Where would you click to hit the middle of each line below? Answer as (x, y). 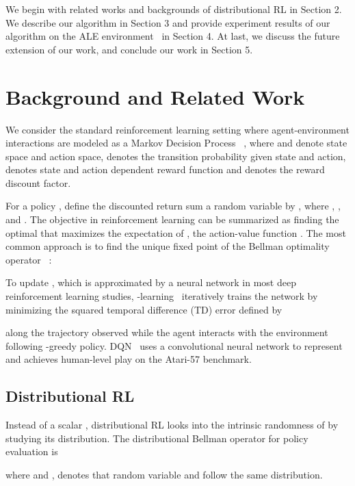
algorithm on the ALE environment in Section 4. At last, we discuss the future (173, 36)
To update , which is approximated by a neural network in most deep (151, 282)
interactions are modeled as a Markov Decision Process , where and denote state (176, 143)
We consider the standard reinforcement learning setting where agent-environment (177, 129)
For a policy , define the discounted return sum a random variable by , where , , (173, 206)
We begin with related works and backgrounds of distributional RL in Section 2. (174, 9)
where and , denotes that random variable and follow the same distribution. (164, 474)
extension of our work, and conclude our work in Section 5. (129, 49)
